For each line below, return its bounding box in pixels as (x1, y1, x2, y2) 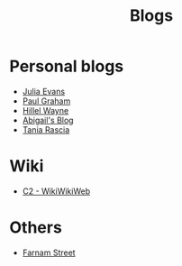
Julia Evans (22, 86, 66, 96)
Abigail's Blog (22, 115, 74, 125)
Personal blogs (9, 56, 124, 77)
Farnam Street (22, 247, 76, 258)
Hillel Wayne (22, 105, 69, 115)
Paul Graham (22, 96, 71, 106)
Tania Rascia (22, 124, 70, 135)
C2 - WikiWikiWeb (22, 186, 91, 197)
